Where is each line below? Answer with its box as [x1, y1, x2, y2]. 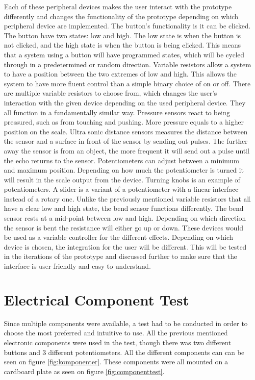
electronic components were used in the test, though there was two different [4, 337, 231, 347]
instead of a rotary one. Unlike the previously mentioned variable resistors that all [4, 193, 251, 203]
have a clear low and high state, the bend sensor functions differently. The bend [4, 203, 244, 213]
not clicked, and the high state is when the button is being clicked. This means [4, 40, 241, 50]
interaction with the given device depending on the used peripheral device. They [4, 97, 246, 107]
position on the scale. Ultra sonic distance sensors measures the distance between [4, 126, 248, 136]
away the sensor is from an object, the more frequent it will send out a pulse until [4, 145, 250, 155]
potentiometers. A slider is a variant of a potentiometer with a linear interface [4, 184, 239, 194]
